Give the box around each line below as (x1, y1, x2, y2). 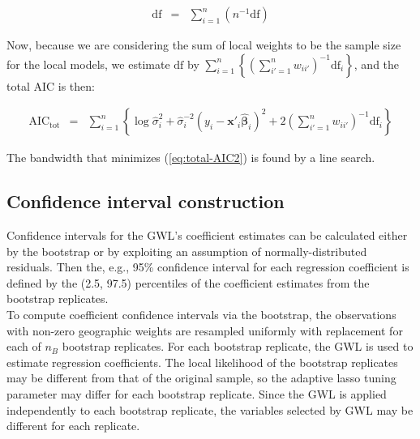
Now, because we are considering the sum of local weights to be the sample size (6, 36, 401, 53)
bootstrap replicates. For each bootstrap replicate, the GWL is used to (62, 338, 414, 355)
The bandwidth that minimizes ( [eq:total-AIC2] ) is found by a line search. (6, 149, 375, 166)
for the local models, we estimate (6, 55, 170, 72)
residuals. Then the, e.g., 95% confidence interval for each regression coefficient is (6, 258, 409, 275)
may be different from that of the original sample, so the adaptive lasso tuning (6, 369, 396, 386)
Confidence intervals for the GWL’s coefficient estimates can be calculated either (6, 227, 408, 244)
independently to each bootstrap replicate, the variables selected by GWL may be (6, 401, 414, 418)
